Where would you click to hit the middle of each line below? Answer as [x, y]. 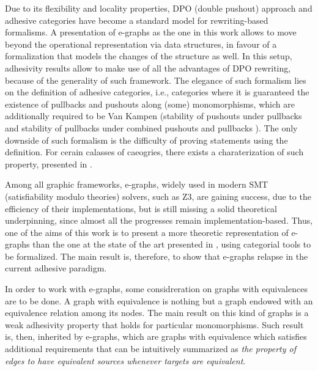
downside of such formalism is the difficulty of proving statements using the [146, 140]
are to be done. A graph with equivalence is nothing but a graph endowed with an [159, 300]
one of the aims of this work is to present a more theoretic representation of [147, 232]
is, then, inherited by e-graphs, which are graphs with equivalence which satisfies [156, 336]
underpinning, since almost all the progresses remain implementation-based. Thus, [159, 220]
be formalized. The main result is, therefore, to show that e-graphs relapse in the [157, 256]
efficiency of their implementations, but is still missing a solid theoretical [141, 208]
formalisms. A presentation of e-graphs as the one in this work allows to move [151, 32]
